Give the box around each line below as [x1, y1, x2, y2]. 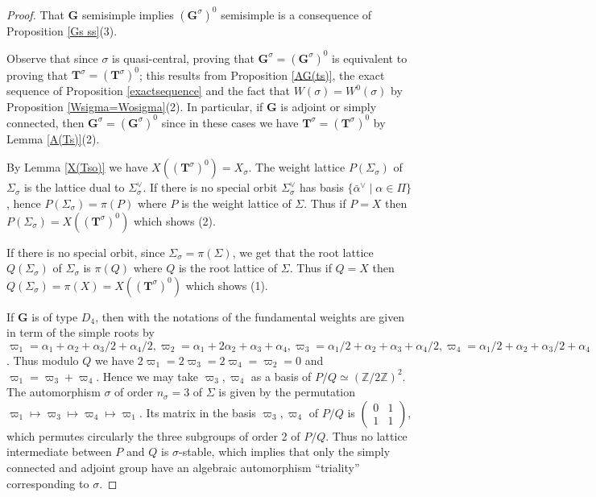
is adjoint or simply [280, 97, 377, 114]
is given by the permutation [218, 383, 356, 400]
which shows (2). [133, 212, 216, 229]
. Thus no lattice [325, 427, 408, 444]
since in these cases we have [161, 114, 299, 130]
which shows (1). [185, 276, 268, 293]
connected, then [6, 114, 85, 130]
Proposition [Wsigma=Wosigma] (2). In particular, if [6, 97, 263, 114]
